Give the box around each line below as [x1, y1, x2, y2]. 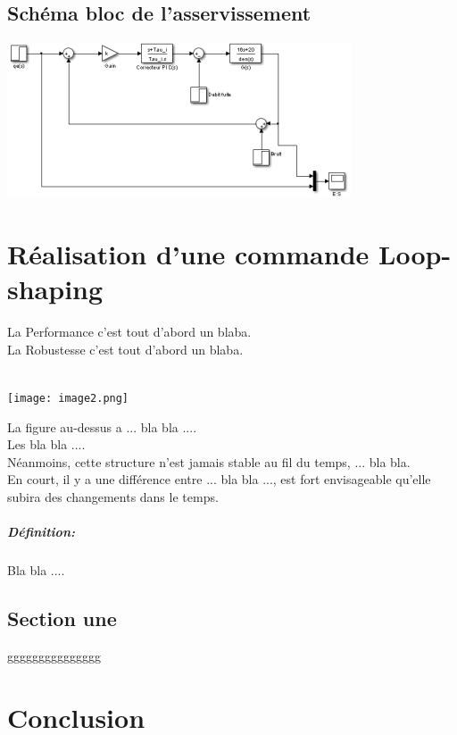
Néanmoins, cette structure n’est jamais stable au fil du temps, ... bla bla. [7, 452, 411, 471]
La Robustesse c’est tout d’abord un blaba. [7, 339, 244, 358]
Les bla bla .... [7, 435, 86, 454]
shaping [7, 271, 104, 307]
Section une [7, 605, 117, 632]
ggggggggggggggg [7, 646, 101, 664]
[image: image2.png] [7, 391, 129, 405]
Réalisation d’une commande [7, 235, 370, 271]
